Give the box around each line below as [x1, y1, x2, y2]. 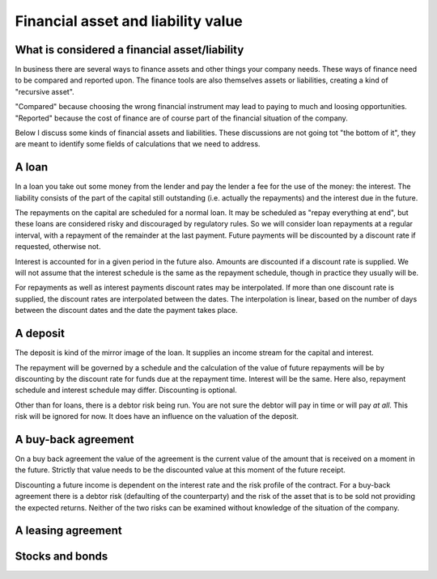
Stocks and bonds [15, 550, 108, 564]
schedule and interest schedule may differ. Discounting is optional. [15, 385, 238, 395]
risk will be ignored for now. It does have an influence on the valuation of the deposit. [15, 412, 299, 421]
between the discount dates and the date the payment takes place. [15, 306, 238, 315]
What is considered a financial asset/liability [15, 43, 244, 57]
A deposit [15, 327, 65, 340]
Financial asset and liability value [15, 12, 243, 30]
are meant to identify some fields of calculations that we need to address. [15, 139, 261, 149]
